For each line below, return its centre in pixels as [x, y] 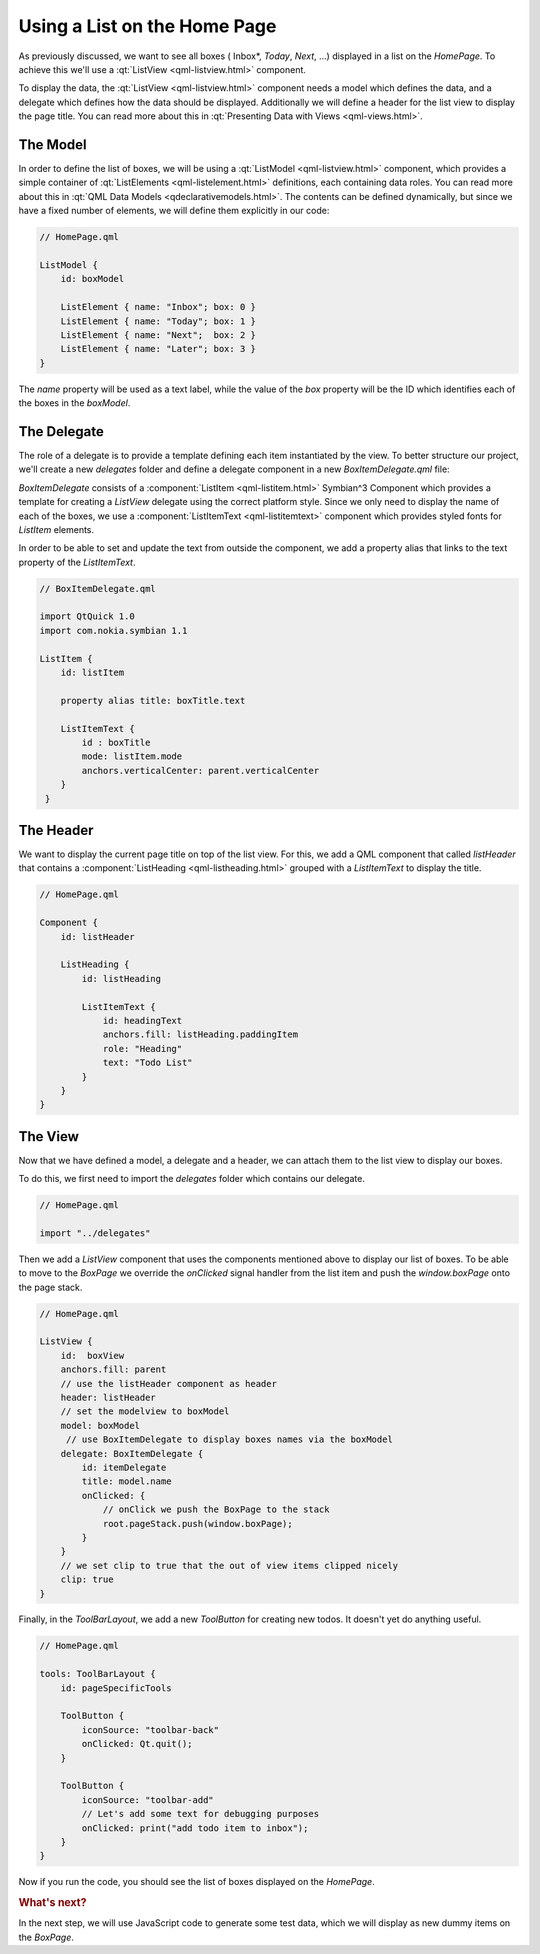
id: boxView [92, 1355]
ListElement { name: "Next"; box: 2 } [158, 334]
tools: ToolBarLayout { [98, 1674]
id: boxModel [92, 279]
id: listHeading [121, 978]
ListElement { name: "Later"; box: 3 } [158, 349]
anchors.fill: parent [113, 1369]
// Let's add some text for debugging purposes [200, 1814]
